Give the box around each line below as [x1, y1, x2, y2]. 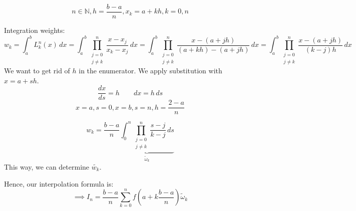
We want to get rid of [4, 65, 70, 75]
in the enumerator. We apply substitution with [79, 65, 222, 75]
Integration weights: [4, 25, 65, 35]
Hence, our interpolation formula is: [4, 178, 114, 189]
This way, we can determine [4, 161, 90, 172]
